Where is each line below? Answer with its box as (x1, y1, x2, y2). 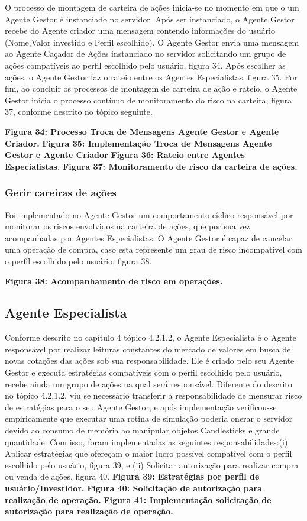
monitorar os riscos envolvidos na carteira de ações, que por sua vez (5, 220, 250, 232)
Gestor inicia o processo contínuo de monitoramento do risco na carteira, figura (5, 93, 292, 106)
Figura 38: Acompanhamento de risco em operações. (5, 274, 223, 287)
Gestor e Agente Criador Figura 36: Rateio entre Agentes (5, 148, 245, 161)
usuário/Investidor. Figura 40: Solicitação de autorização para (5, 482, 263, 494)
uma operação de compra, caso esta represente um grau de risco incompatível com (5, 243, 302, 255)
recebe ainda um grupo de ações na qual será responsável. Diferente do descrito (5, 377, 292, 390)
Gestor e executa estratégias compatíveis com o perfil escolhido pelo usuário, (5, 366, 282, 378)
